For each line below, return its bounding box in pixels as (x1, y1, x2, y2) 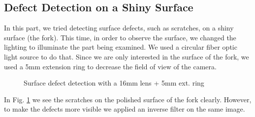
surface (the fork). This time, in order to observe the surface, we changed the (4, 32, 236, 42)
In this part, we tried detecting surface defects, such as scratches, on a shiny (4, 23, 234, 33)
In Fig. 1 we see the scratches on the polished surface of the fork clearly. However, (4, 94, 252, 104)
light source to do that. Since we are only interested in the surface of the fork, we (4, 51, 249, 61)
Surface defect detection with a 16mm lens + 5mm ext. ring (24, 78, 204, 88)
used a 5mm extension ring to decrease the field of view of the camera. (4, 61, 217, 71)
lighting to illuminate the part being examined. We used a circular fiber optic (4, 42, 237, 52)
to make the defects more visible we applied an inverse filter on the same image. (4, 104, 245, 114)
